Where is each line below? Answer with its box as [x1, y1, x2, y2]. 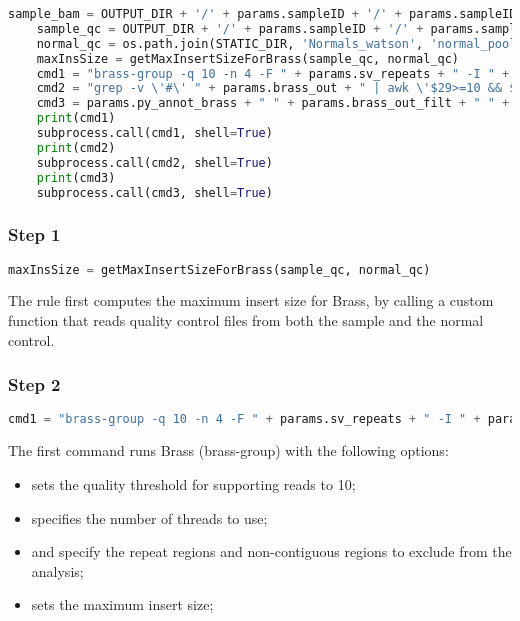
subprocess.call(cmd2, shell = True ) [36, 155, 273, 170]
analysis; [31, 560, 84, 581]
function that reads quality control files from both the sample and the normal [8, 310, 484, 331]
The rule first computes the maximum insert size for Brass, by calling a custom [8, 290, 494, 311]
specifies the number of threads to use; [31, 507, 268, 528]
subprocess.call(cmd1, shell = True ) [36, 126, 273, 140]
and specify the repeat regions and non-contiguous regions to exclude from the [31, 541, 512, 562]
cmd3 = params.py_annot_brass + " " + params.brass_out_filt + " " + [36, 96, 510, 111]
